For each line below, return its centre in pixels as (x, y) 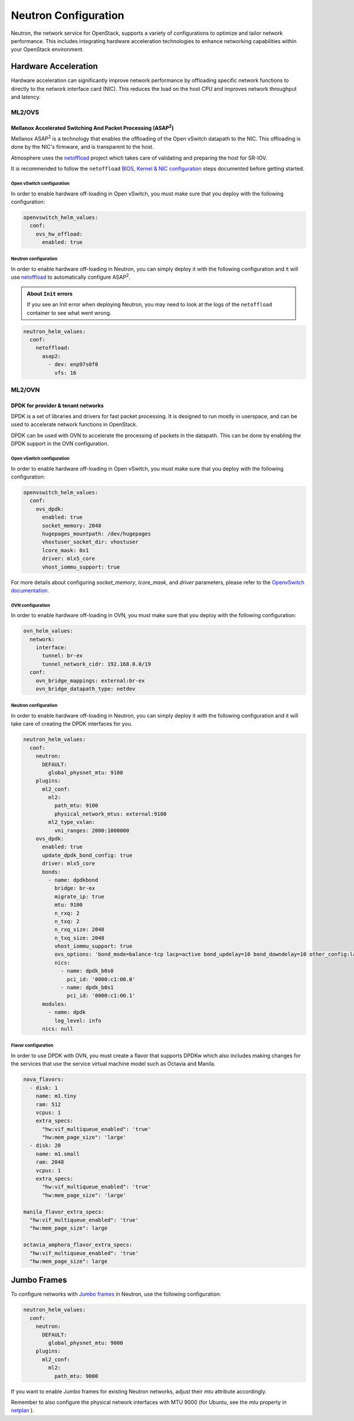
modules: (55, 1004)
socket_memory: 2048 (72, 525)
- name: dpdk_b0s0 (87, 971)
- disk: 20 (45, 1145)
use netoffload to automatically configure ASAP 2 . (71, 276)
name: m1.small (58, 1154)
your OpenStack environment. (47, 50)
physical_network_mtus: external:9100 (110, 814)
